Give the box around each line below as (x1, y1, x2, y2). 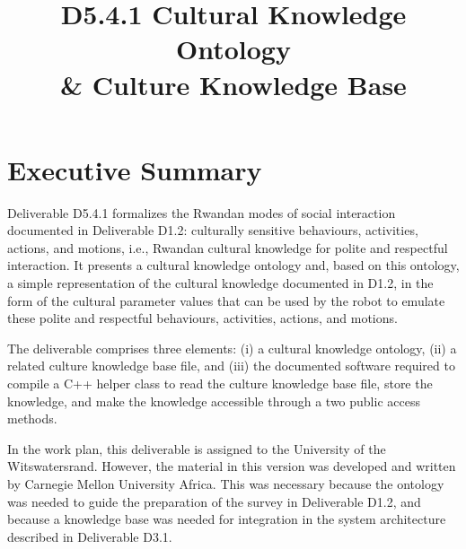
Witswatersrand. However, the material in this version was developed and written (7, 457, 456, 475)
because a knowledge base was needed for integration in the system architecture (7, 510, 446, 528)
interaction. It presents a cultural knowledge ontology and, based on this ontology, (7, 256, 460, 274)
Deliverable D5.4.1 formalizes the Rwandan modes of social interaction (7, 203, 396, 222)
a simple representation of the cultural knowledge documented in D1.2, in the (7, 274, 434, 292)
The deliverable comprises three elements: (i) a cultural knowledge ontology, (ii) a (7, 338, 457, 357)
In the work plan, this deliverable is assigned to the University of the (7, 439, 386, 457)
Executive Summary (7, 151, 262, 187)
